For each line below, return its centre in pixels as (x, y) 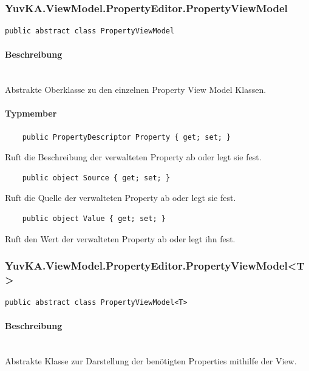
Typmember (31, 113)
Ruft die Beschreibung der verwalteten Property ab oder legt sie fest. (133, 157)
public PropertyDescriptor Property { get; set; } (127, 137)
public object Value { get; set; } (94, 218)
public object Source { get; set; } (96, 178)
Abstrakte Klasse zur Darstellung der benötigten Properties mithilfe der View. (151, 361)
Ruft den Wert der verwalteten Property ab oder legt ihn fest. (120, 238)
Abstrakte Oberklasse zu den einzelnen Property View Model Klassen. (136, 90)
